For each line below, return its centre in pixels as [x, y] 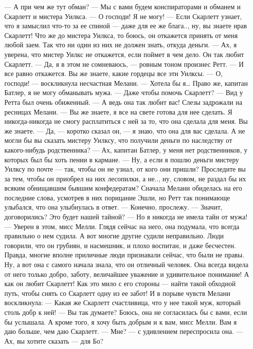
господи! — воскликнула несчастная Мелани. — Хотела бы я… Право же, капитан [126, 83]
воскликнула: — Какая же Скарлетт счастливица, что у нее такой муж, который [123, 302]
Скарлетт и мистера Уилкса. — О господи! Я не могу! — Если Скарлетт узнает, [123, 16]
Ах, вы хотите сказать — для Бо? [54, 340]
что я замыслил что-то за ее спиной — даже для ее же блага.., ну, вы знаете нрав [126, 26]
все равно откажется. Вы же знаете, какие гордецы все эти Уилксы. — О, [114, 73]
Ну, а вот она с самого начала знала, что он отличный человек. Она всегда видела [126, 264]
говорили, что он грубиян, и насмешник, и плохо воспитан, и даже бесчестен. [120, 245]
